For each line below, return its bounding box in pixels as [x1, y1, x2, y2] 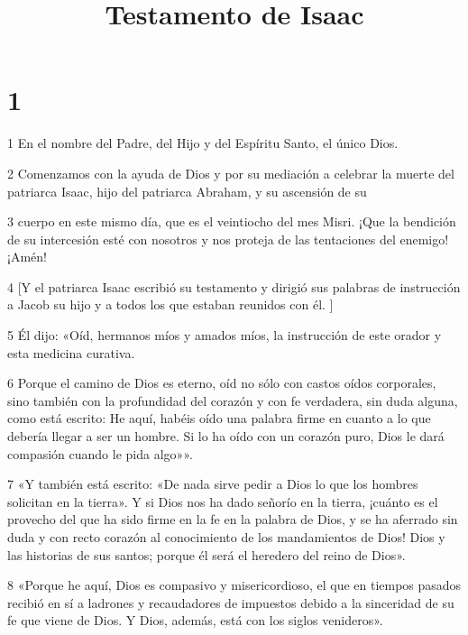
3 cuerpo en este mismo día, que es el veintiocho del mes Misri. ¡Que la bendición [7, 212, 456, 231]
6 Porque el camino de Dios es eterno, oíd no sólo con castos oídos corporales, [7, 373, 436, 392]
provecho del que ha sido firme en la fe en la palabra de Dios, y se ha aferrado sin [7, 510, 458, 529]
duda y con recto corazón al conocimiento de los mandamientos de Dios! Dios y [7, 528, 445, 546]
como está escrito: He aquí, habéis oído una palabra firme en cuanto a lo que [7, 409, 431, 428]
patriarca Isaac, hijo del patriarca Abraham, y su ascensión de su [7, 181, 367, 200]
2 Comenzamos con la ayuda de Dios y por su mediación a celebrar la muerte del [7, 163, 454, 182]
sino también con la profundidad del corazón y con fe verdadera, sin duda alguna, [7, 391, 458, 410]
